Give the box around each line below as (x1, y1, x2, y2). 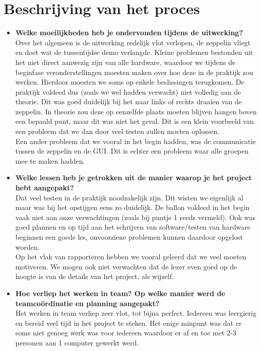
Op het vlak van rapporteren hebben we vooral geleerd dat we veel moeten (15, 251, 246, 262)
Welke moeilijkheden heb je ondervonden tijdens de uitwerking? (15, 27, 243, 38)
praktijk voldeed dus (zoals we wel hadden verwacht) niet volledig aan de (15, 86, 241, 97)
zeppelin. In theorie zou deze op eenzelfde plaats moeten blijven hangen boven (15, 106, 257, 116)
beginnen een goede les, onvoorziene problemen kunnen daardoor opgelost (15, 232, 243, 242)
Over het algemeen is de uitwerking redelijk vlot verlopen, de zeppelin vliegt (15, 37, 251, 47)
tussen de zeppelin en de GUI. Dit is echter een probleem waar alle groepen (15, 146, 249, 156)
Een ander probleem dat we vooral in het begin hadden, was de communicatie (15, 135, 256, 146)
